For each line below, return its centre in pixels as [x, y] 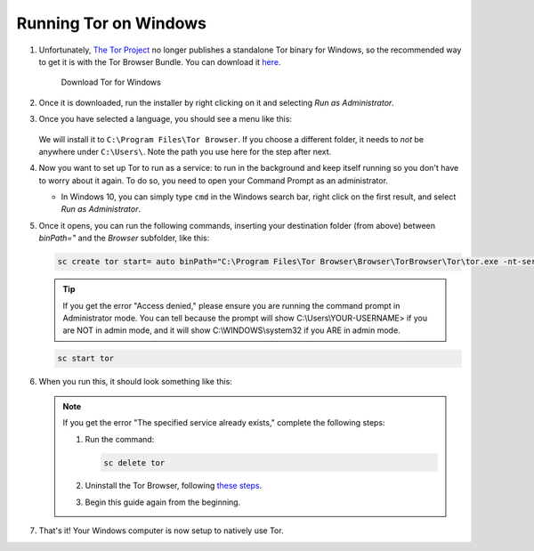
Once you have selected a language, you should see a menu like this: [166, 119]
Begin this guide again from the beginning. [163, 502]
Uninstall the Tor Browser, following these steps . [174, 486]
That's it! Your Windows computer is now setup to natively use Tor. [161, 531]
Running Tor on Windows [111, 23]
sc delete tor [134, 462]
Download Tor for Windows [111, 82]
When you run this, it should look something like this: [136, 382]
